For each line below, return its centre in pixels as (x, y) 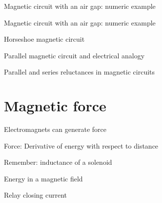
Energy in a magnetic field (43, 178)
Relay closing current (36, 195)
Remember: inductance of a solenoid (58, 162)
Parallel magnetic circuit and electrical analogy (74, 55)
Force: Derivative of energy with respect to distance (81, 145)
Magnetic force (55, 106)
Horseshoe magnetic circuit (44, 39)
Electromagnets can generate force (55, 129)
